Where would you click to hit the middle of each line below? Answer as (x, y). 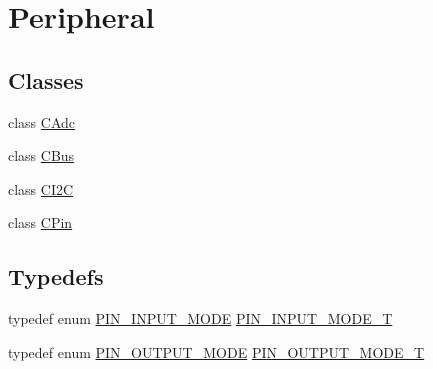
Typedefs (56, 276)
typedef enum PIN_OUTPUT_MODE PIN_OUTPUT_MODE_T (216, 351)
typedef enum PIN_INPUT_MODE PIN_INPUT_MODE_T (200, 318)
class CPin (40, 222)
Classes (46, 79)
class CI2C (41, 188)
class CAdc (42, 121)
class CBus (41, 155)
